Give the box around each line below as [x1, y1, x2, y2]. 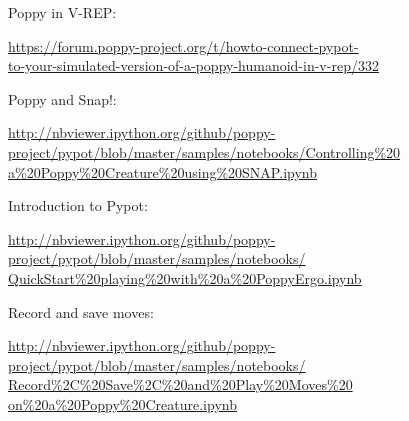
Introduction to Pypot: [8, 195, 148, 216]
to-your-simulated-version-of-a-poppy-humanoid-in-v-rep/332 [8, 55, 379, 76]
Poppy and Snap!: [8, 88, 117, 109]
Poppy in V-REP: [8, 2, 117, 22]
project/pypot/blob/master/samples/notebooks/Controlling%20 [8, 141, 401, 162]
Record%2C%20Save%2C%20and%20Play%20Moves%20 [8, 374, 353, 395]
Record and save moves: [8, 301, 154, 322]
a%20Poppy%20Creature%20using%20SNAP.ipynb [8, 161, 317, 182]
